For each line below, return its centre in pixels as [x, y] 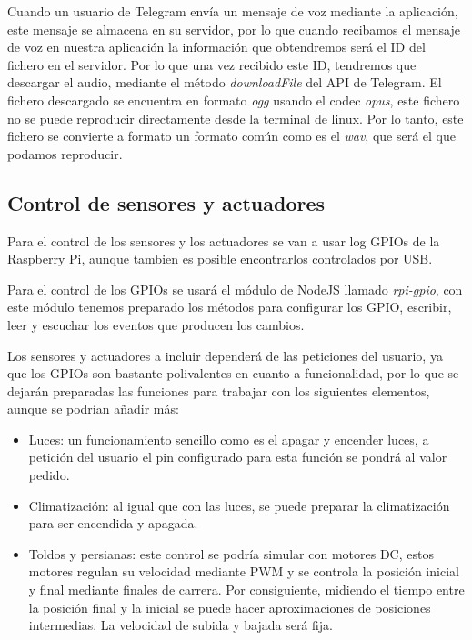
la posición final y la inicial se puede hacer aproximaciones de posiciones [230, 607]
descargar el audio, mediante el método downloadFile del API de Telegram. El [225, 82]
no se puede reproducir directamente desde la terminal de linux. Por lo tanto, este [236, 118]
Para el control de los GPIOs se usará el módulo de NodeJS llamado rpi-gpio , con [235, 289]
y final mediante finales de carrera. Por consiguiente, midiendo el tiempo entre [246, 590]
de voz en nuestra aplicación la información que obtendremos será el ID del [216, 47]
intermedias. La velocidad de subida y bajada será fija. [181, 625]
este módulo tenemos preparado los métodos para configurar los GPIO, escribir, [230, 307]
